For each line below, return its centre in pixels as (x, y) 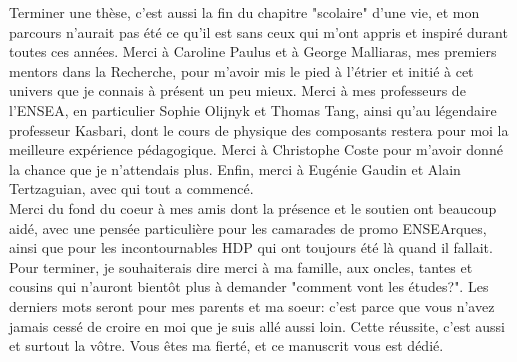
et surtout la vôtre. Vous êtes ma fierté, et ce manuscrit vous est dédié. (226, 345)
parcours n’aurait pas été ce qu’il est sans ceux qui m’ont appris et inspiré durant (258, 31)
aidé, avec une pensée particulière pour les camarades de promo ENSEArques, (248, 227)
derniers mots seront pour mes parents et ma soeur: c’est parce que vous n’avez (252, 305)
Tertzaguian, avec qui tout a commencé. (131, 188)
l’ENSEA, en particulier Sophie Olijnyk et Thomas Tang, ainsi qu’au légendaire (253, 109)
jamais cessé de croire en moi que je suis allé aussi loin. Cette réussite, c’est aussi (257, 325)
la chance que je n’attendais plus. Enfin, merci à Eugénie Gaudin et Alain (235, 168)
